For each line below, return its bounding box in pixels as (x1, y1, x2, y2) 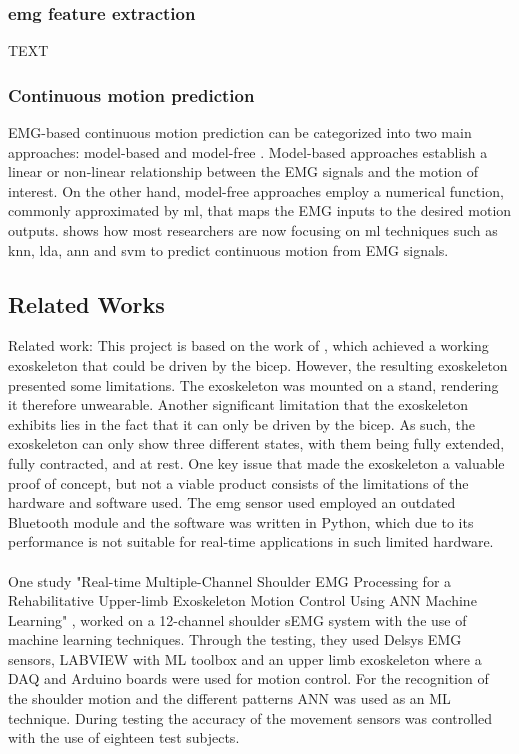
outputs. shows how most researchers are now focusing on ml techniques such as (8, 220, 498, 240)
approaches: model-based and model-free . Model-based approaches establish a (8, 141, 488, 162)
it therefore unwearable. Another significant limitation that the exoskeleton (8, 394, 468, 415)
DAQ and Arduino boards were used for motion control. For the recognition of (8, 668, 489, 689)
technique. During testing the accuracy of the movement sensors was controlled (8, 707, 493, 728)
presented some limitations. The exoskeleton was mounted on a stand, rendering (8, 374, 499, 395)
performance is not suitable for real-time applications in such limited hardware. (8, 531, 494, 552)
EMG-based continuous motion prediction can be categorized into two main (8, 122, 472, 143)
